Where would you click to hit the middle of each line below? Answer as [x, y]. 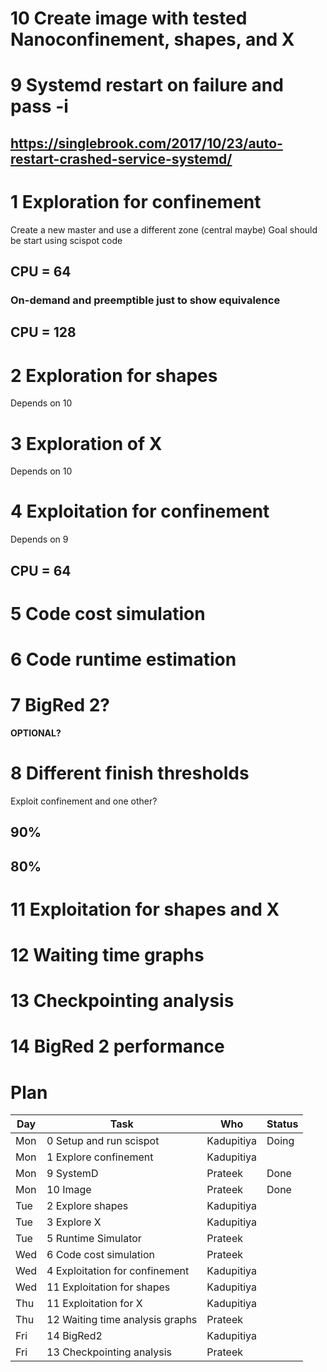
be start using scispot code [66, 240]
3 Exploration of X [86, 443]
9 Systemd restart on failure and [147, 85]
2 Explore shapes [87, 1206]
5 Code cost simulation [108, 613]
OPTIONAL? [36, 733]
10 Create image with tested [129, 18]
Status [282, 1124]
